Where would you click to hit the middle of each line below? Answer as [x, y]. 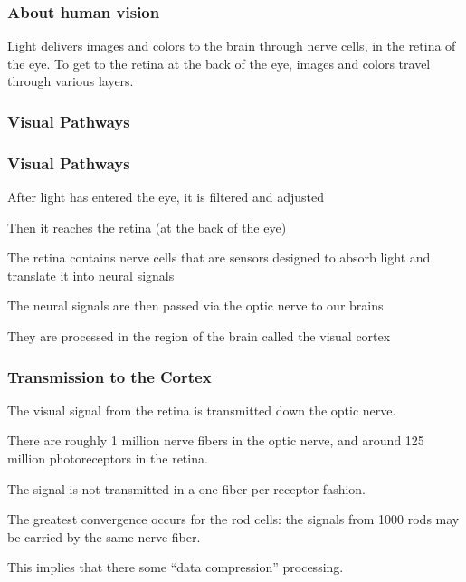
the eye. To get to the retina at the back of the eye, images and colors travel [219, 63]
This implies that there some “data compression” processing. [176, 567]
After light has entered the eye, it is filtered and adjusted [166, 197]
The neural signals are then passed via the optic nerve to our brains [195, 305]
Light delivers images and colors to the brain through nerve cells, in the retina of [232, 46]
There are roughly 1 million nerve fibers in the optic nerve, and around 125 [216, 440]
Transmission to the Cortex [109, 376]
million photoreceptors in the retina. [108, 458]
